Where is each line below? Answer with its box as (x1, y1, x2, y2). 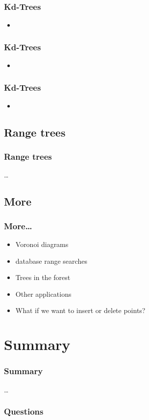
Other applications (15, 288, 72, 299)
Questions (4, 405, 44, 418)
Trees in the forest (15, 272, 71, 282)
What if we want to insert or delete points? (15, 305, 146, 315)
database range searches (15, 255, 87, 266)
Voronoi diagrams (15, 239, 69, 249)
